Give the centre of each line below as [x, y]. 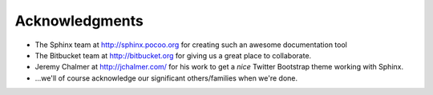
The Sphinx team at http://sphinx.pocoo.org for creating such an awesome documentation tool [191, 45]
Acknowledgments [79, 21]
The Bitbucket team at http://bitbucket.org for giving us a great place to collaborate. [173, 55]
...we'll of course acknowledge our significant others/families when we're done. [166, 78]
